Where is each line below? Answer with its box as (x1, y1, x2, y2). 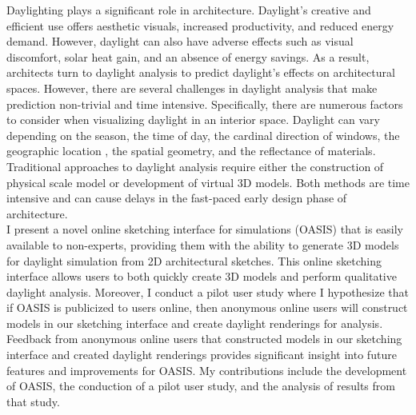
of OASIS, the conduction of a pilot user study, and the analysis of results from (6, 377, 395, 394)
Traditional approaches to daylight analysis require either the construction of (6, 158, 384, 174)
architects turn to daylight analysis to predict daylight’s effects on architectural (6, 64, 395, 81)
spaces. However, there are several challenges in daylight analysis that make (6, 79, 378, 96)
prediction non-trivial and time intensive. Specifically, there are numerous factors (6, 95, 403, 112)
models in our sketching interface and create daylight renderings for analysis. (6, 314, 383, 331)
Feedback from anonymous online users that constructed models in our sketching (6, 330, 402, 347)
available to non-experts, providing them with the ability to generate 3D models (6, 236, 399, 253)
